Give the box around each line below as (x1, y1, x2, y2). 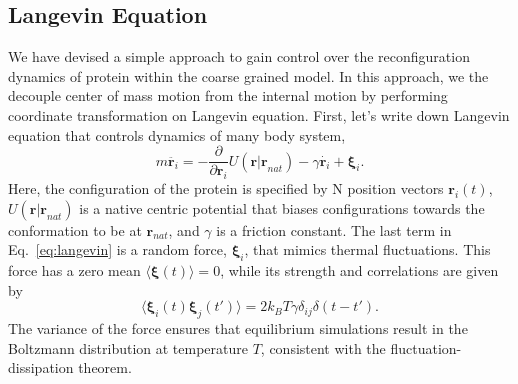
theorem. (78, 357, 132, 378)
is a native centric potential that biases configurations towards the (79, 197, 485, 218)
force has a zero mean (8, 260, 141, 281)
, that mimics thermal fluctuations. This (244, 239, 491, 260)
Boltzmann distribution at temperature (8, 337, 248, 358)
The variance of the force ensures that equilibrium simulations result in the (8, 318, 468, 338)
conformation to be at (8, 219, 142, 240)
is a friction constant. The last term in (216, 219, 452, 240)
